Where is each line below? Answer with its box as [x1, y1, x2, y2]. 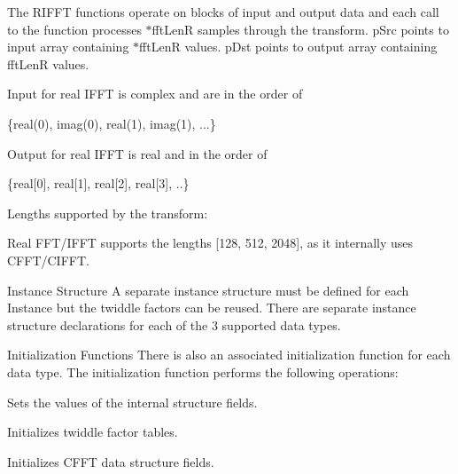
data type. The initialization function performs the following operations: [7, 362, 399, 381]
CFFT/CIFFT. [7, 250, 89, 269]
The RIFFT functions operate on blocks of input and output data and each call [7, 3, 439, 20]
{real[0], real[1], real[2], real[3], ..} [7, 174, 190, 193]
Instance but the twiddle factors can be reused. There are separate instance [7, 298, 416, 317]
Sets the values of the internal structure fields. [7, 392, 258, 411]
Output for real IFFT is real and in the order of [7, 144, 268, 162]
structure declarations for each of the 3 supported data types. [7, 315, 341, 334]
